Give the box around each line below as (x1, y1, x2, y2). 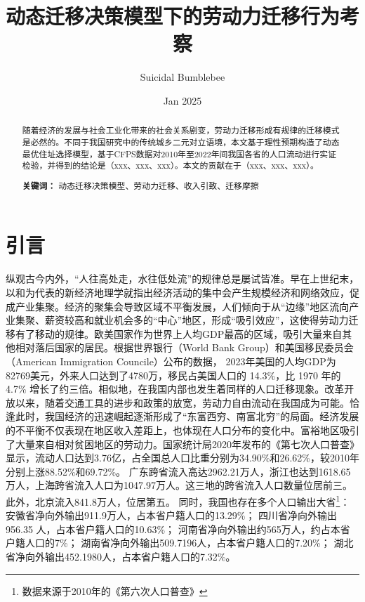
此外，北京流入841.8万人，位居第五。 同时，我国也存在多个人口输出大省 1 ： (6, 492, 350, 509)
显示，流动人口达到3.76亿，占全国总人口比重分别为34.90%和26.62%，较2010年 (6, 450, 359, 465)
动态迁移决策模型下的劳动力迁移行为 (6, 1, 340, 30)
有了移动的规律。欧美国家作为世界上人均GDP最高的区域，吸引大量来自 (15, 326, 343, 341)
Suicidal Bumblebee (140, 70, 225, 84)
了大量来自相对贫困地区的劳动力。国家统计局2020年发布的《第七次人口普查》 (6, 436, 359, 451)
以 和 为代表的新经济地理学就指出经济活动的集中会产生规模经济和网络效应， (6, 285, 350, 299)
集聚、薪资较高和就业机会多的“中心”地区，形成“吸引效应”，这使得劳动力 (15, 313, 349, 327)
